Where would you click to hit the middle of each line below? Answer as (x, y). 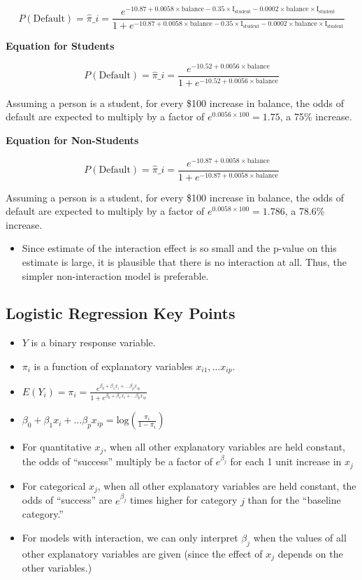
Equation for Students (60, 46)
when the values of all (300, 537)
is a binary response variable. (93, 342)
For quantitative (57, 447)
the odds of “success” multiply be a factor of (117, 461)
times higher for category (184, 500)
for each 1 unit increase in (286, 461)
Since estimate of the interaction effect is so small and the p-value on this (179, 248)
